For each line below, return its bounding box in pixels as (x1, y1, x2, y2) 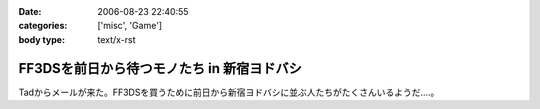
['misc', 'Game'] (97, 20, 163, 32)
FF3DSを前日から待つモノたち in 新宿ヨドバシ (18, 60, 302, 77)
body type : (18, 33, 65, 45)
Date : (18, 6, 42, 17)
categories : (18, 20, 68, 32)
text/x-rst (97, 33, 136, 45)
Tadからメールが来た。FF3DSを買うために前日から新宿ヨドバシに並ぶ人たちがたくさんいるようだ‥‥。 (18, 86, 440, 98)
